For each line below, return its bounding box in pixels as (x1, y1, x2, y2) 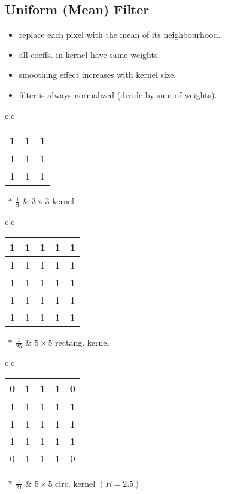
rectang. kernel (55, 335, 110, 348)
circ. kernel (55, 477, 96, 489)
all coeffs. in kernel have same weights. (19, 48, 160, 60)
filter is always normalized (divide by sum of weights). (19, 88, 217, 101)
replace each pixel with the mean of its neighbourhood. (19, 28, 221, 41)
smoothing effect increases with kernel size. (19, 68, 177, 81)
